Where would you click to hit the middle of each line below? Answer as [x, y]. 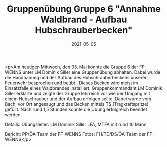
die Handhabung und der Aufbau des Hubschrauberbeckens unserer [76, 77]
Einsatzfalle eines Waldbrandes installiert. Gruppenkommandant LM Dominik [83, 88]
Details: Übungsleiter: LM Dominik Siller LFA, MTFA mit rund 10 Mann [76, 124]
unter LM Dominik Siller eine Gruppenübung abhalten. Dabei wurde [91, 72]
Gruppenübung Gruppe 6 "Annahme [84, 9]
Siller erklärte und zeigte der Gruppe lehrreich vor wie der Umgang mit [78, 93]
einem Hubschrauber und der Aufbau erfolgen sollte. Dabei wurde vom [78, 99]
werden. [14, 114]
